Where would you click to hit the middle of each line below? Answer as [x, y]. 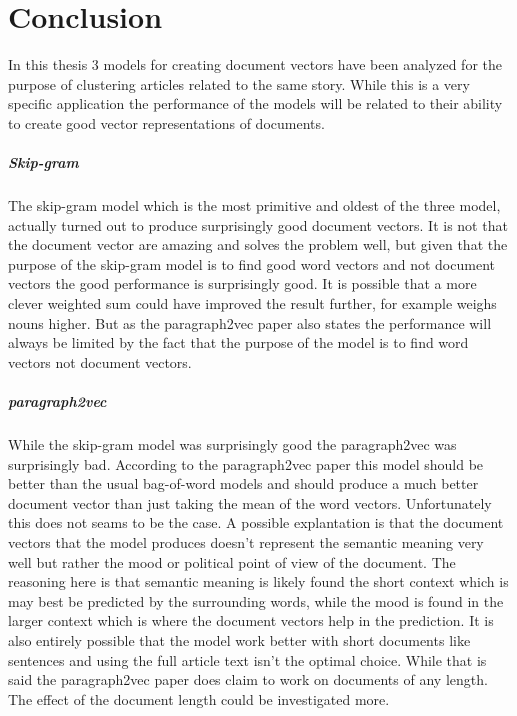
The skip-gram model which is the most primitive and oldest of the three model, [254, 205]
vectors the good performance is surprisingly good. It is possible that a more [242, 283]
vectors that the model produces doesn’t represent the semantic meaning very [246, 541]
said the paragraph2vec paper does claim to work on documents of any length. [248, 679]
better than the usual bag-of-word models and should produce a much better [243, 483]
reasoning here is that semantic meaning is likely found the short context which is [258, 581]
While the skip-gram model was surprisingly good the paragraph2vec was [232, 443]
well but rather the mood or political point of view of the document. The [232, 561]
